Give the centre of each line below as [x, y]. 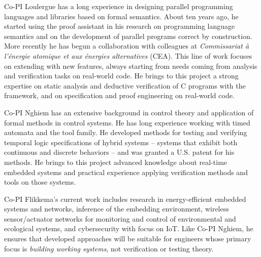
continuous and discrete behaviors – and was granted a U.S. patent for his [119, 152]
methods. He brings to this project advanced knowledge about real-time [116, 162]
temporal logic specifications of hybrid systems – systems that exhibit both [121, 142]
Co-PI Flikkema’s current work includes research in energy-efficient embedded [125, 199]
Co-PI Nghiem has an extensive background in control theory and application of [129, 112]
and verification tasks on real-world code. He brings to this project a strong [121, 76]
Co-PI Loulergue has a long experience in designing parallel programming [119, 6]
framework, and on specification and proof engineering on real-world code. [119, 95]
